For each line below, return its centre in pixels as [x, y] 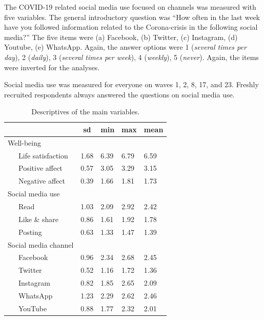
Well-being [24, 142]
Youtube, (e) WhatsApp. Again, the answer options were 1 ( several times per [125, 47]
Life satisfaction [43, 155]
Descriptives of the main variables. [86, 112]
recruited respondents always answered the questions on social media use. [119, 94]
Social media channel [41, 244]
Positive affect [40, 168]
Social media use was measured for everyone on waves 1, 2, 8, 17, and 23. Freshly [131, 84]
